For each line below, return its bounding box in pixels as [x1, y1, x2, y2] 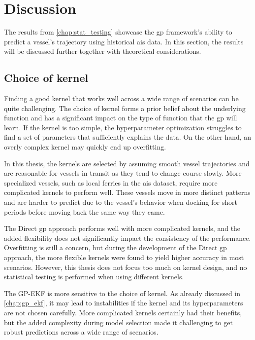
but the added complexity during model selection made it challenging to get [4, 317, 233, 327]
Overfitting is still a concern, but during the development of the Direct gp [4, 242, 227, 253]
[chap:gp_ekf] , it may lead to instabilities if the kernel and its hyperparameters [4, 298, 243, 308]
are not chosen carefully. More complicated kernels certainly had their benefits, [4, 307, 242, 317]
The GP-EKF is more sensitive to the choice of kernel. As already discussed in [4, 288, 241, 298]
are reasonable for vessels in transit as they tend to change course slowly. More [4, 168, 242, 178]
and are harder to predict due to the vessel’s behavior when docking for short [4, 197, 237, 207]
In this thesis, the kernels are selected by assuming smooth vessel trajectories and [4, 158, 250, 168]
